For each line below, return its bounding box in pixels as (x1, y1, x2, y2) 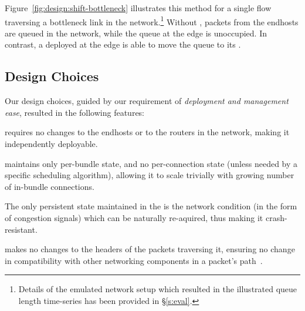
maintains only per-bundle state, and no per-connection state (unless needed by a (5, 157, 298, 169)
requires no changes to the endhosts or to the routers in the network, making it (5, 126, 290, 138)
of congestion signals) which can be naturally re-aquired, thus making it (5, 211, 263, 223)
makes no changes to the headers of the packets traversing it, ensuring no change (5, 243, 295, 255)
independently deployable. (5, 138, 98, 150)
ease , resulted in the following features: (5, 106, 145, 118)
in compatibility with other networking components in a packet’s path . (5, 254, 263, 266)
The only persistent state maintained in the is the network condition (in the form (5, 200, 297, 212)
